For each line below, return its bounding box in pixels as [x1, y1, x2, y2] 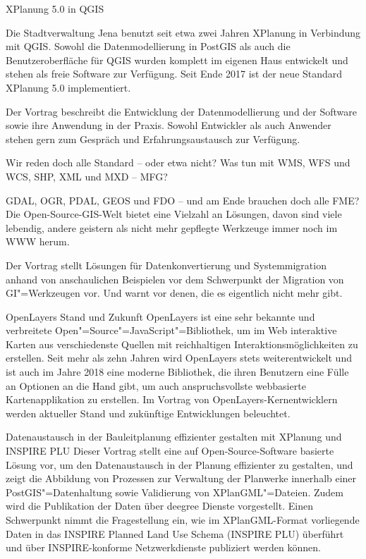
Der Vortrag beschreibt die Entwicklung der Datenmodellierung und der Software [6, 104, 358, 118]
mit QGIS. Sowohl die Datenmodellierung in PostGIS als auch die [6, 39, 291, 54]
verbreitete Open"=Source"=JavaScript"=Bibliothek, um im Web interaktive [6, 323, 337, 338]
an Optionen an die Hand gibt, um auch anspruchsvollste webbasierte [6, 378, 306, 393]
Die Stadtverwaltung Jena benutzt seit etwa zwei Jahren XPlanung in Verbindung [6, 25, 361, 39]
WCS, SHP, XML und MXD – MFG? [6, 168, 168, 183]
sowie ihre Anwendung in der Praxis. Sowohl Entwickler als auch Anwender [6, 118, 331, 133]
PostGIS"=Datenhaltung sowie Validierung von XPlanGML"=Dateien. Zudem [6, 484, 343, 499]
